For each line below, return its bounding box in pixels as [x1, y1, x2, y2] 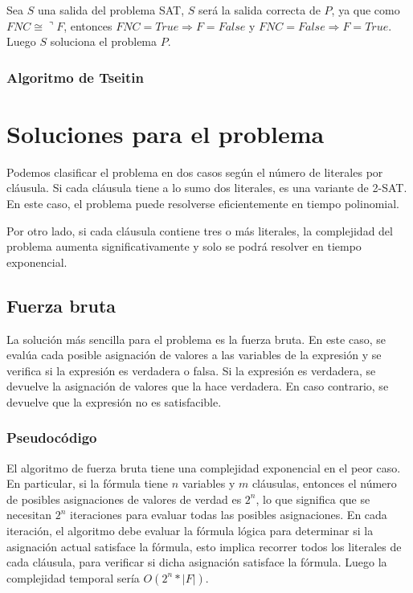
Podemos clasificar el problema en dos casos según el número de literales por [6, 163, 383, 180]
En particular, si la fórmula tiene [6, 475, 169, 492]
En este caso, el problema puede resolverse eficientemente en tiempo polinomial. [6, 194, 400, 211]
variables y [182, 475, 235, 492]
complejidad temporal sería [6, 569, 140, 586]
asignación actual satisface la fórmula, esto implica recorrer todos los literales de [6, 538, 402, 554]
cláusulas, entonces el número [251, 475, 397, 492]
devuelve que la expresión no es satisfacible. [6, 393, 222, 410]
